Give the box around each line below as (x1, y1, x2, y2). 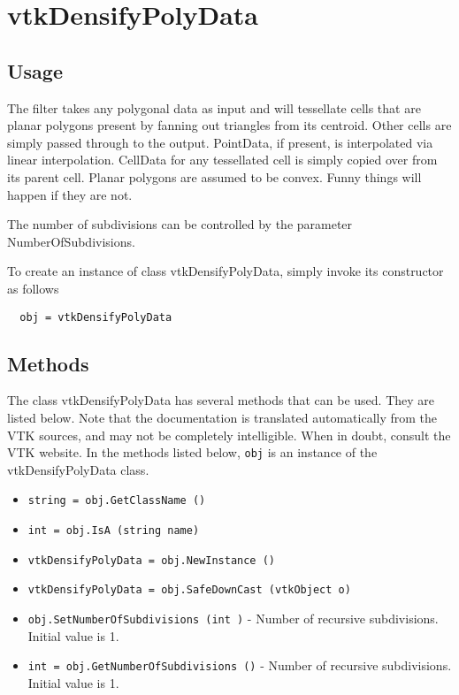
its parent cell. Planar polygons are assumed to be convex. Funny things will (7, 167, 422, 186)
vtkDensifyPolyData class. (7, 460, 149, 478)
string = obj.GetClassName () (27, 494, 206, 508)
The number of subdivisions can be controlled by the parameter (7, 215, 353, 233)
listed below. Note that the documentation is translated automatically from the (7, 408, 438, 426)
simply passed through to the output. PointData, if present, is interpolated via (7, 133, 433, 151)
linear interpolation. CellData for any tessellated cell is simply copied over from (7, 150, 438, 169)
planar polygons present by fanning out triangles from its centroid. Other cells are (7, 116, 452, 134)
